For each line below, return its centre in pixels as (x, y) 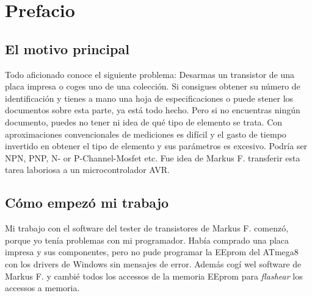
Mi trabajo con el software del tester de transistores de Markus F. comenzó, (147, 228)
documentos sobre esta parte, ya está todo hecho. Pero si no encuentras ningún (153, 110)
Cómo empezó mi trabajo (87, 203)
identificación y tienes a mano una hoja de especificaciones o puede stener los (149, 98)
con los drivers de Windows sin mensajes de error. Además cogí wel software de (153, 263)
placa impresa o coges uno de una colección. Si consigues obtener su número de (153, 86)
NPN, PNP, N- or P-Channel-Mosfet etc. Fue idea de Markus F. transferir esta (153, 157)
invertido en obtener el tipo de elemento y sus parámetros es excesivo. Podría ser (156, 146)
